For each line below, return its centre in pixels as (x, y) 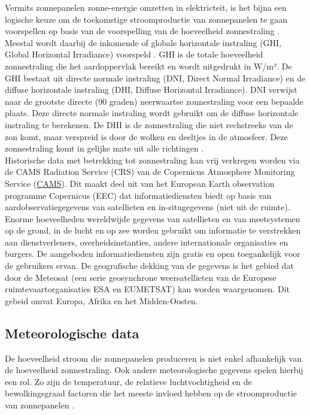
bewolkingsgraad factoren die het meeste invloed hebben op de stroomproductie (151, 393)
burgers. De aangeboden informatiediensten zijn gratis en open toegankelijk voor (153, 254)
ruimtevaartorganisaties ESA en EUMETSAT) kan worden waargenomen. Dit (147, 289)
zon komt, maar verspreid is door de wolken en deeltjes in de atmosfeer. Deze (146, 136)
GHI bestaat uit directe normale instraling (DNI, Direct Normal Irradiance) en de (155, 78)
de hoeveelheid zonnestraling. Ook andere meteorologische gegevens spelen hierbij (154, 370)
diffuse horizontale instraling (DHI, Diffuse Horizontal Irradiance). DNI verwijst (151, 90)
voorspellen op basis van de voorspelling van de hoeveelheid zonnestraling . (142, 31)
